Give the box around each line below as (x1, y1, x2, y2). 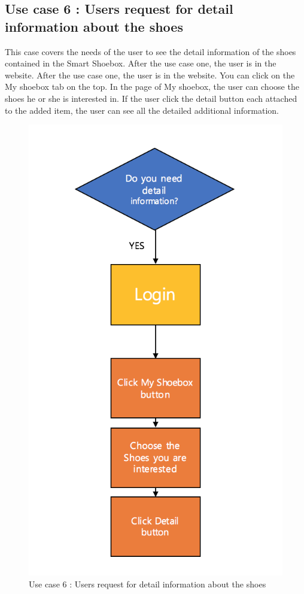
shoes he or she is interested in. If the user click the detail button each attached (5, 92, 297, 104)
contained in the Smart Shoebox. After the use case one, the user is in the (5, 57, 276, 69)
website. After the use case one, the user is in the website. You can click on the (5, 68, 295, 81)
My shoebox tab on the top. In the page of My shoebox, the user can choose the (5, 80, 299, 93)
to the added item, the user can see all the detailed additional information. (5, 104, 279, 116)
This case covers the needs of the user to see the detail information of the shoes (5, 45, 296, 57)
